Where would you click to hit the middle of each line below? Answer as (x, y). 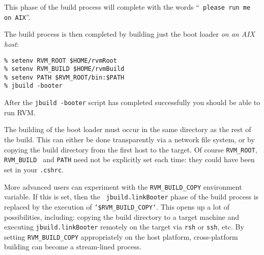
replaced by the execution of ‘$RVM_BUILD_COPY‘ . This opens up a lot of (117, 206)
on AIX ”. (17, 17)
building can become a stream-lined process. (73, 247)
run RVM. (20, 112)
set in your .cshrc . (34, 169)
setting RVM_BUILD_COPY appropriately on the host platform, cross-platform (121, 236)
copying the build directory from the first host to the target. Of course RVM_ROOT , (131, 149)
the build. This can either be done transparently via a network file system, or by (129, 139)
